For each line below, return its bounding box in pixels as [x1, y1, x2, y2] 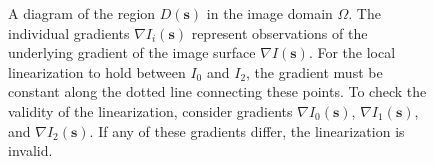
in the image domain [206, 3, 333, 23]
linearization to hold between [8, 61, 186, 82]
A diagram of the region [8, 3, 156, 23]
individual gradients [8, 22, 130, 43]
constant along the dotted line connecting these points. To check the [8, 81, 427, 102]
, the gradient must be [246, 61, 383, 82]
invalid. [8, 140, 53, 161]
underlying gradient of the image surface [8, 42, 256, 63]
